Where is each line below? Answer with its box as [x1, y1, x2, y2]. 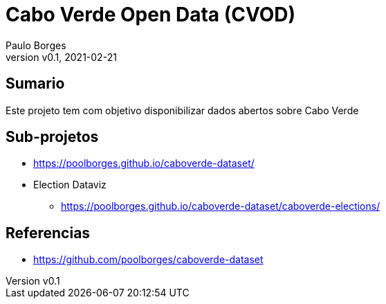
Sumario [6, 75, 65, 93]
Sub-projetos [6, 128, 99, 146]
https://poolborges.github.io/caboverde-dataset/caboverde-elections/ [61, 200, 380, 213]
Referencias [6, 224, 91, 242]
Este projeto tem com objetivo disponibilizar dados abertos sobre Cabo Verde [6, 104, 359, 116]
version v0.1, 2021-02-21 [6, 51, 117, 63]
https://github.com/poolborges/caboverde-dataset [33, 253, 264, 266]
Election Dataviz [33, 179, 107, 191]
